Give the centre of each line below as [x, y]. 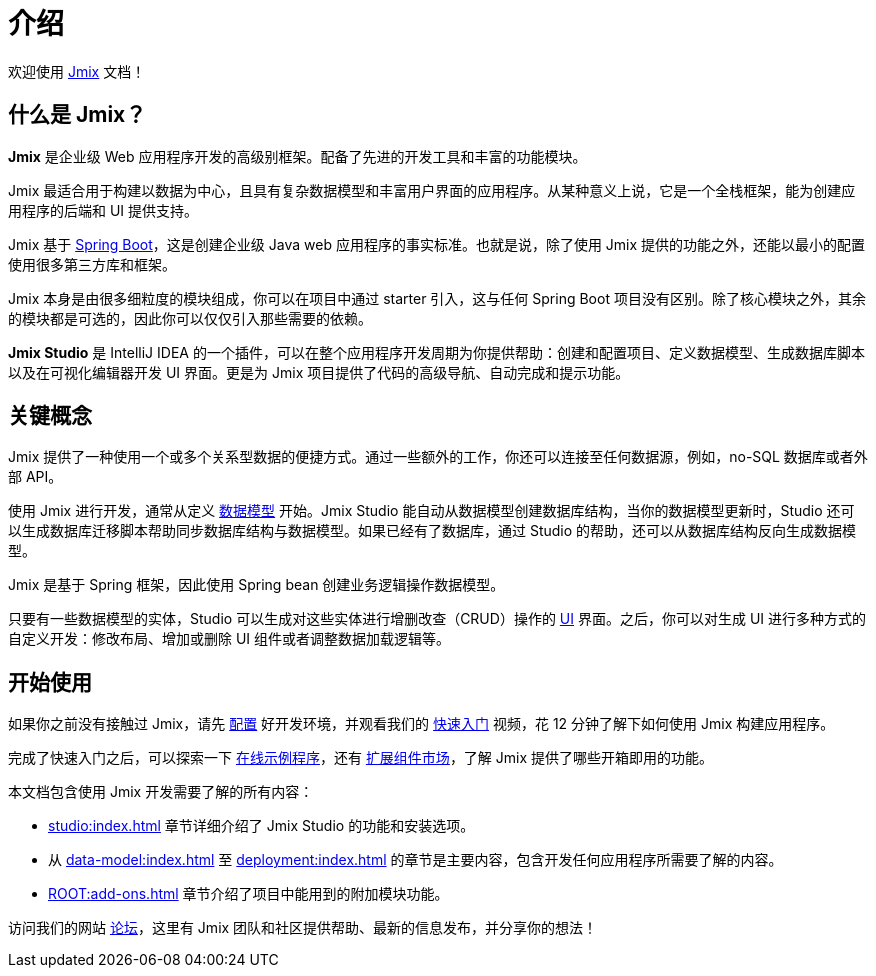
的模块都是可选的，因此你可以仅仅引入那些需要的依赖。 [190, 318]
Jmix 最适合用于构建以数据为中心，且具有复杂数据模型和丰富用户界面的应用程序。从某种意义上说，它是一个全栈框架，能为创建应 [432, 190]
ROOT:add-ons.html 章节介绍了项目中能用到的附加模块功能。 [248, 894]
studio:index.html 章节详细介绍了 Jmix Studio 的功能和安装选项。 [261, 826]
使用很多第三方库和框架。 [92, 264]
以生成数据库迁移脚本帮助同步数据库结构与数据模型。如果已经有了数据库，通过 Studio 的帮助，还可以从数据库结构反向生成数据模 [432, 531]
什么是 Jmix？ [77, 115]
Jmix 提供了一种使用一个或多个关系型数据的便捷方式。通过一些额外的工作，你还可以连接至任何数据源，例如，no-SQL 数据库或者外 [438, 457]
